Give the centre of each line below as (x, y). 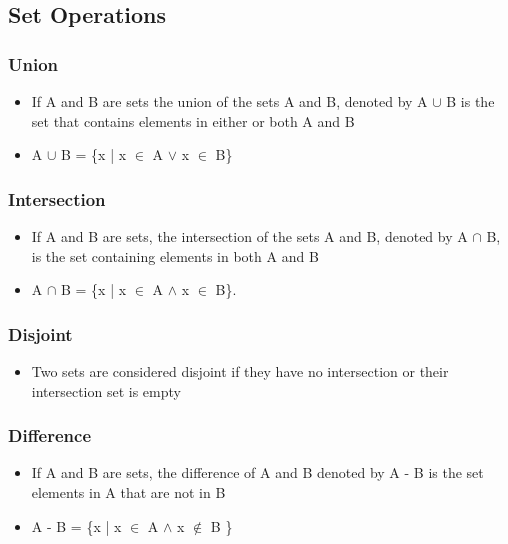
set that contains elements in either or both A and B (193, 120)
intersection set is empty (106, 390)
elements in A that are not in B (128, 492)
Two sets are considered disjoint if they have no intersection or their (240, 371)
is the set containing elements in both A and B (175, 255)
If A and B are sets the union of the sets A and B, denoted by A (229, 101)
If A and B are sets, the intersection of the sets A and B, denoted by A (249, 236)
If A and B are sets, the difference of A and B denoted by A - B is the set (257, 472)
